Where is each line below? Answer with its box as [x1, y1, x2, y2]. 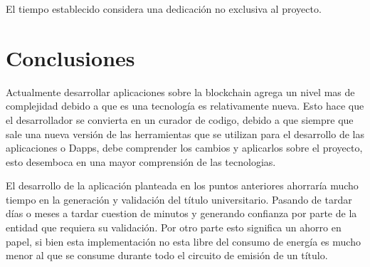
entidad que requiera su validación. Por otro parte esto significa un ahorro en [6, 220, 342, 235]
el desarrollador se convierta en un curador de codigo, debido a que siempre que [6, 112, 354, 127]
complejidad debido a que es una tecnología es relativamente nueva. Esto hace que [6, 98, 364, 113]
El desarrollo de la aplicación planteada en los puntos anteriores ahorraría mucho [6, 178, 359, 193]
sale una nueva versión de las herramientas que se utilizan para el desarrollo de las [6, 126, 364, 141]
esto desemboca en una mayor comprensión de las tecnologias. [6, 154, 276, 169]
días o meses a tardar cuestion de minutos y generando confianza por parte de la [6, 206, 357, 221]
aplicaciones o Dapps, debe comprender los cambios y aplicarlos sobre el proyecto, [6, 140, 363, 155]
